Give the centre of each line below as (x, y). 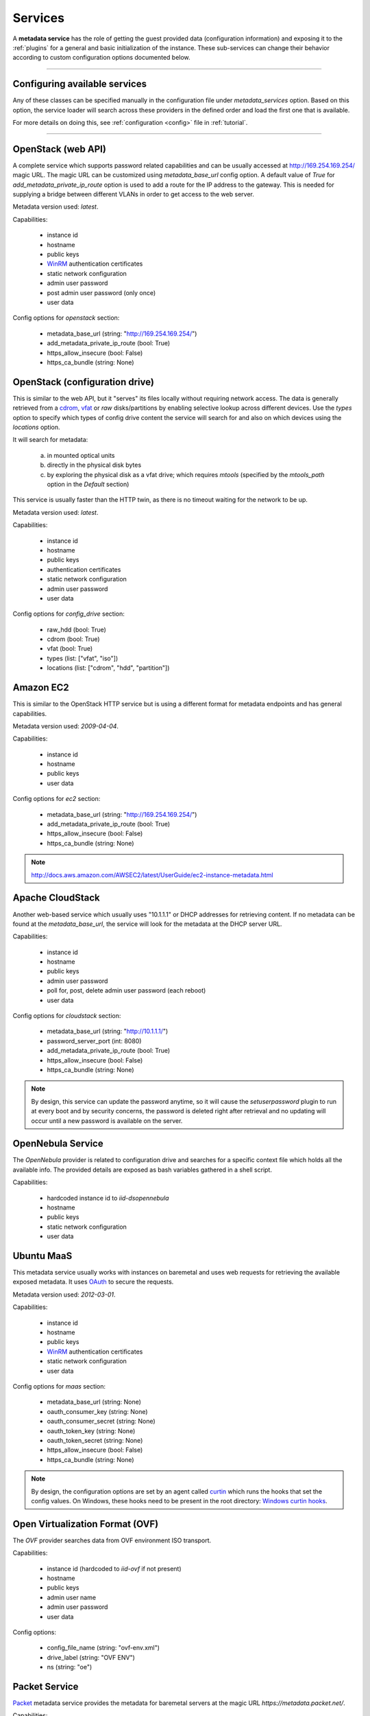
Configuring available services (80, 84)
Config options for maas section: (59, 1386)
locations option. (37, 427)
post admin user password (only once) (101, 292)
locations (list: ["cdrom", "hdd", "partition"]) (108, 668)
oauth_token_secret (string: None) (95, 1440)
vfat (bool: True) (70, 649)
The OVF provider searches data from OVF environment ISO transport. (112, 1540)
